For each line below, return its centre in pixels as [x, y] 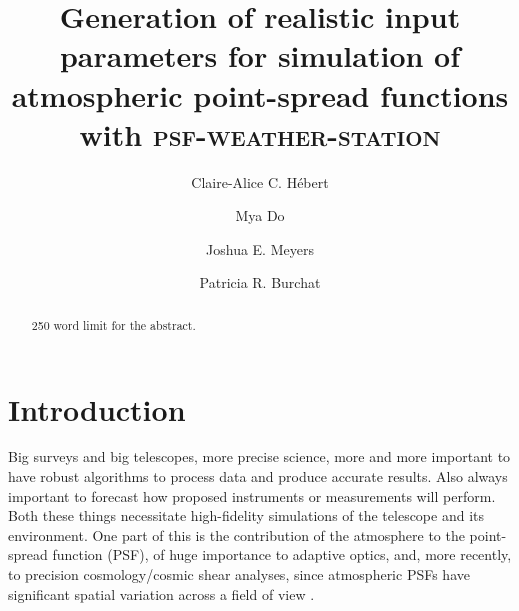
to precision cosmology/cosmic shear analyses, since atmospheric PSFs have [239, 574]
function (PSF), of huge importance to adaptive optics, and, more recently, [282, 554]
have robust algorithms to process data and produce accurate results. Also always [258, 476]
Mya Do [260, 215]
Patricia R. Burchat [260, 282]
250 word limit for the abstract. [113, 324]
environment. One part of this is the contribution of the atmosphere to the [236, 534]
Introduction [97, 408]
